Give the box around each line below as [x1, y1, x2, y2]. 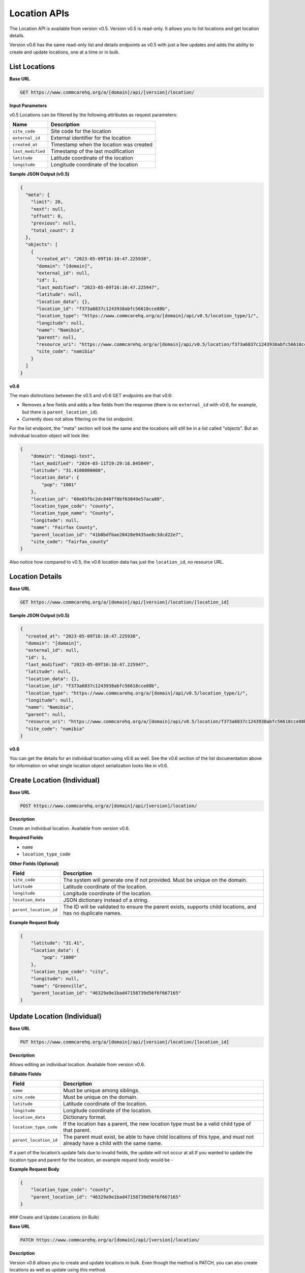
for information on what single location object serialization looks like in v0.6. [9, 762, 169, 768]
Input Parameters [9, 102, 47, 108]
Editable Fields [9, 1071, 42, 1077]
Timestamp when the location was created [50, 141, 152, 148]
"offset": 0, [30, 213, 64, 219]
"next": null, [30, 206, 66, 212]
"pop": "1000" [41, 955, 77, 960]
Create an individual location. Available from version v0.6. [9, 825, 130, 832]
